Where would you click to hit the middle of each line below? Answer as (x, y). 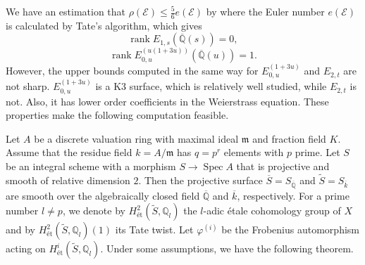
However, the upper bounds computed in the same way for (132, 71)
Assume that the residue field (69, 152)
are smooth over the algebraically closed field (103, 195)
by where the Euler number (265, 11)
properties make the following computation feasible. (117, 115)
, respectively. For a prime (293, 195)
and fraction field (289, 138)
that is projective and (283, 166)
